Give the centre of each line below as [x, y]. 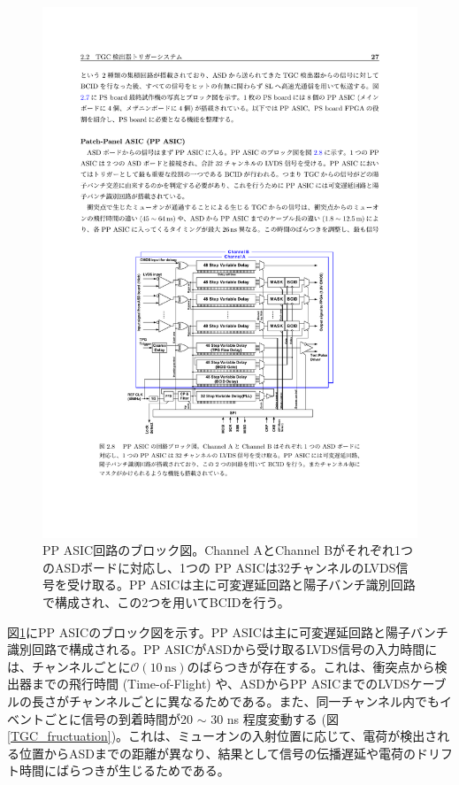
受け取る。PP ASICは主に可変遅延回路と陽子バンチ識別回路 [241, 585]
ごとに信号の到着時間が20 [118, 718]
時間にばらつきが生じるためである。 [124, 770]
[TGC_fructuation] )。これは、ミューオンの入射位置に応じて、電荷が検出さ [222, 736]
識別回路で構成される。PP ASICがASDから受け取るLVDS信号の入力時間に [222, 649]
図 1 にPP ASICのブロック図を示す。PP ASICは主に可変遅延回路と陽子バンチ [228, 631]
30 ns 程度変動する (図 [275, 718]
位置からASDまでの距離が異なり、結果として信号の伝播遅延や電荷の [217, 753]
